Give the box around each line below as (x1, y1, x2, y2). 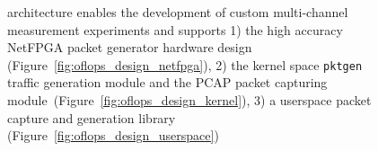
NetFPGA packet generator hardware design (7, 38, 252, 57)
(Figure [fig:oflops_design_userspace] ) (7, 126, 219, 145)
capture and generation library (7, 108, 176, 127)
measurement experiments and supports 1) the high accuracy (7, 20, 343, 39)
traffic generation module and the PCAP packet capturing (7, 73, 328, 92)
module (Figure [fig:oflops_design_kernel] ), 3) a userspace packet (7, 91, 372, 110)
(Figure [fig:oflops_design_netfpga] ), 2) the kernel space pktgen (7, 55, 363, 74)
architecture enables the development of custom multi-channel (7, 3, 348, 21)
